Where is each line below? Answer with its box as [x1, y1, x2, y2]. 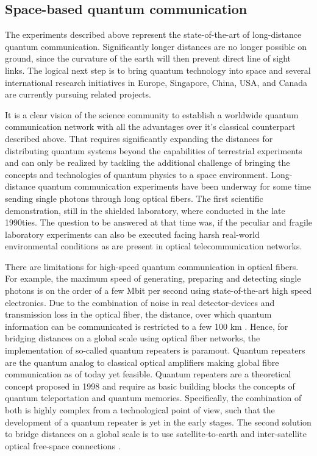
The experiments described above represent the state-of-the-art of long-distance [5, 28, 302, 41]
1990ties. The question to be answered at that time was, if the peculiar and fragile [5, 216, 313, 229]
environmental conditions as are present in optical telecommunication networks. [5, 240, 302, 252]
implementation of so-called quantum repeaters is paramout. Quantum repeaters [5, 344, 305, 357]
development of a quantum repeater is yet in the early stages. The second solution [5, 415, 312, 428]
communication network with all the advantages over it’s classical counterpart [5, 120, 296, 133]
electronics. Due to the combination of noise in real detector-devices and [5, 296, 275, 308]
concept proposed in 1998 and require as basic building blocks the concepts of [5, 379, 295, 392]
